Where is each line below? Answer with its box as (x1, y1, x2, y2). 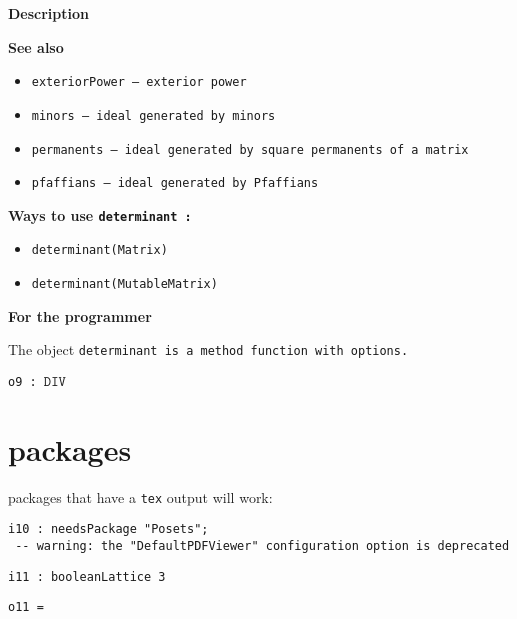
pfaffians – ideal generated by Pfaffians (31, 176, 319, 191)
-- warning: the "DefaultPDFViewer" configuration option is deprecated (15, 539, 510, 554)
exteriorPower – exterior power (31, 75, 247, 90)
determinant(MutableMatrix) (31, 277, 218, 292)
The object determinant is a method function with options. (8, 339, 409, 360)
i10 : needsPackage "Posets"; (8, 522, 209, 537)
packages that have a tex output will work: (8, 486, 273, 507)
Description (8, 3, 90, 23)
